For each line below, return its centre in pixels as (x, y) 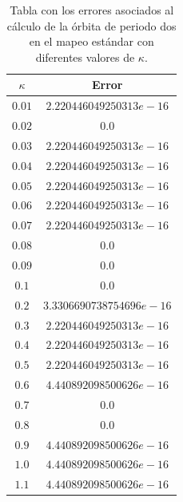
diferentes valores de (85, 57)
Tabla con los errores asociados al (92, 10)
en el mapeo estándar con (91, 41)
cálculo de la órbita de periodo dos (91, 25)
